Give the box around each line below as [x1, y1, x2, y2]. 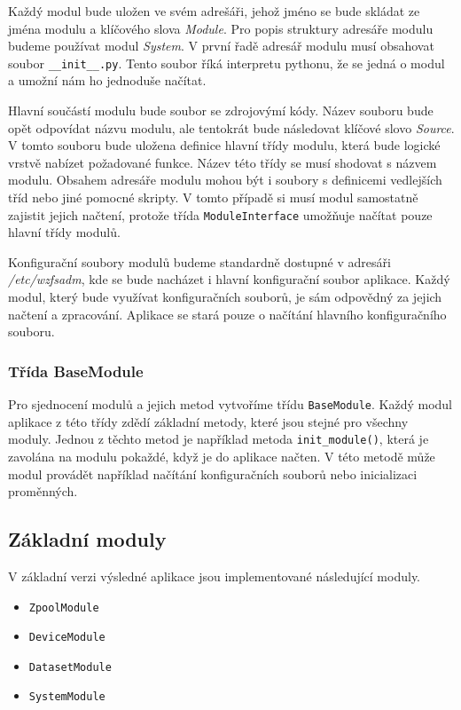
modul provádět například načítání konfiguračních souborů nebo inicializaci [8, 464, 418, 483]
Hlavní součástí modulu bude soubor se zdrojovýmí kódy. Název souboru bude [8, 101, 434, 120]
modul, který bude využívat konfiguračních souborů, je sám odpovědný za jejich [8, 288, 442, 306]
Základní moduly [8, 525, 167, 553]
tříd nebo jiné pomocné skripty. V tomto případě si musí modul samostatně [8, 188, 418, 206]
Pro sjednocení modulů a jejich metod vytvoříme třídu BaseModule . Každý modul [8, 395, 452, 414]
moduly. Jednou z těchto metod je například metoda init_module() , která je [8, 430, 429, 448]
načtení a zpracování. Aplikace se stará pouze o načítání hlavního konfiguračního [8, 304, 447, 323]
